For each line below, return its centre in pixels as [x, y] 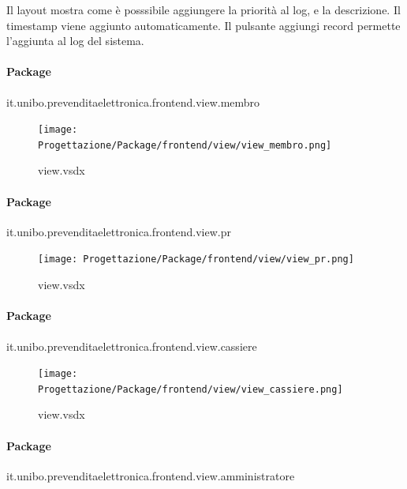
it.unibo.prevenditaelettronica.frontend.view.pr [119, 231]
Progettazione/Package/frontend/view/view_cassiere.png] [190, 389]
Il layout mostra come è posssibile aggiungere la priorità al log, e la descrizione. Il [203, 9]
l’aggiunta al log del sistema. [75, 41]
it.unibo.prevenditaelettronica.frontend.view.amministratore [151, 475]
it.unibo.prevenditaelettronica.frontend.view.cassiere [132, 346]
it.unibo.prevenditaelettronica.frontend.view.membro [133, 102]
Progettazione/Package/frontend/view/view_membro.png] [185, 145]
